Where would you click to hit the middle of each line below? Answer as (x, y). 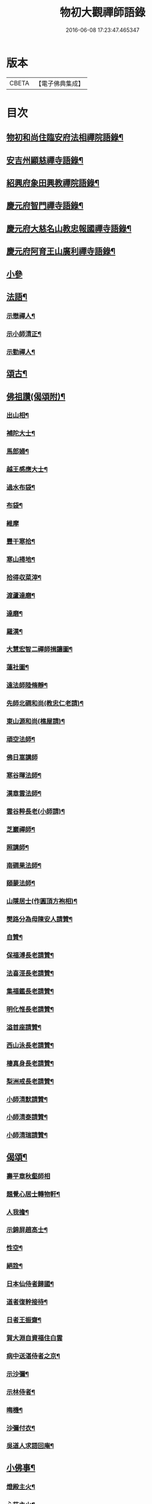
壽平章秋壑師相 (28, 1176)
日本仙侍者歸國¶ (30, 1284)
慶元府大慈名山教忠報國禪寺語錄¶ (69, 229)
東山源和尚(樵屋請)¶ (36, 722)
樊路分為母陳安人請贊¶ (40, 919)
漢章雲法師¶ (24, 793)
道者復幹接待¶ (27, 1302)
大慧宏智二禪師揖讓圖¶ (40, 649)
